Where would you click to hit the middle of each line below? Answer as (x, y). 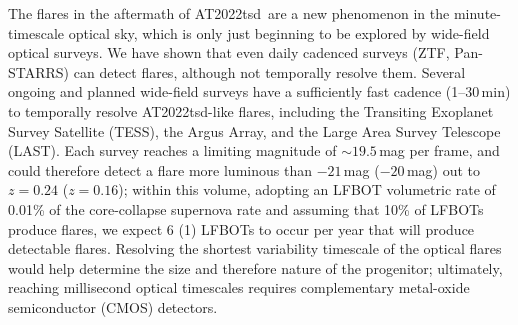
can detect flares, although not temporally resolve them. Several (269, 71)
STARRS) (39, 71)
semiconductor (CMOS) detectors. (113, 306)
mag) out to (443, 169)
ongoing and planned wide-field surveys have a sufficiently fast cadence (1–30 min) (259, 91)
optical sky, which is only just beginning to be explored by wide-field (279, 32)
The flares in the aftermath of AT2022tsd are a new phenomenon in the (229, 13)
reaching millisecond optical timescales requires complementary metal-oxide (239, 287)
